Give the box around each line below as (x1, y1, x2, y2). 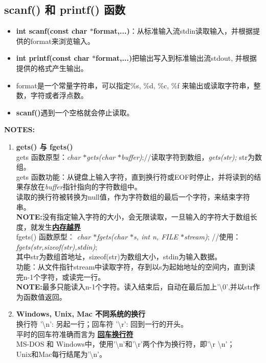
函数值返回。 (23, 291, 66, 302)
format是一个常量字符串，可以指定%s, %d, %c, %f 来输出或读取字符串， (16, 80, 254, 90)
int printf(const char (16, 53, 90, 63)
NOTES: (4, 124, 35, 135)
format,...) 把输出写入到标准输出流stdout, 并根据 (95, 53, 257, 63)
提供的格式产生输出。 (16, 62, 88, 73)
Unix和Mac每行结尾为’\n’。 (16, 348, 106, 359)
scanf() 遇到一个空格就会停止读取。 (16, 107, 134, 117)
